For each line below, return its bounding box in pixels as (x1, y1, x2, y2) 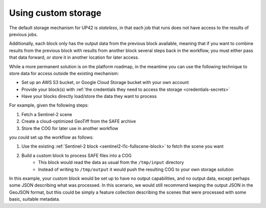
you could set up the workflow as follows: (9, 134, 94, 140)
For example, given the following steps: (9, 102, 89, 108)
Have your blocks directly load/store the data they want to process (21, 93, 157, 99)
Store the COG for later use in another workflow (21, 125, 118, 131)
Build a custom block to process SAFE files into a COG (21, 152, 132, 158)
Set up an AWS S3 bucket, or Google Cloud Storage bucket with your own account (21, 80, 189, 85)
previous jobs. (9, 31, 38, 37)
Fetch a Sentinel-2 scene (21, 111, 72, 117)
